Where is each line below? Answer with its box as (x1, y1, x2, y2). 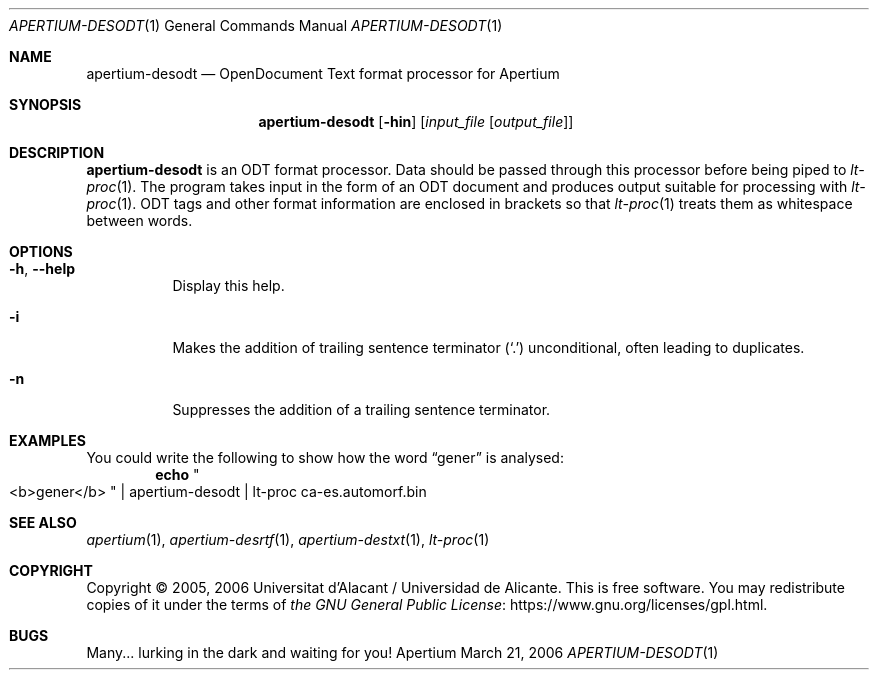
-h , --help (9, 260, 76, 277)
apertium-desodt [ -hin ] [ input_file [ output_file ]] (258, 113, 574, 130)
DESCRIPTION (9, 144, 105, 161)
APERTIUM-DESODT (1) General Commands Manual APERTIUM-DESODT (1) (9, 17, 503, 34)
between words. (86, 212, 193, 229)
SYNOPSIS (9, 96, 82, 113)
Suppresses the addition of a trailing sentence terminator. (172, 401, 551, 418)
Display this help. (172, 277, 285, 294)
